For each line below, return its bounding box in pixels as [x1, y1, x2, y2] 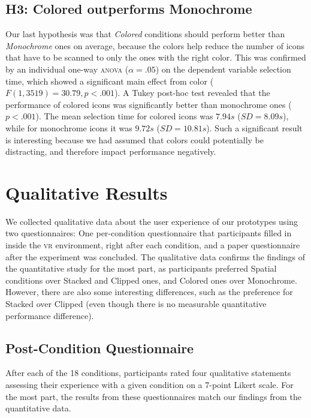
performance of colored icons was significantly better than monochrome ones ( [5, 98, 292, 110]
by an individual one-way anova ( [5, 62, 129, 75]
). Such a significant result [206, 121, 303, 134]
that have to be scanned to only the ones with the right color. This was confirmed [5, 51, 306, 64]
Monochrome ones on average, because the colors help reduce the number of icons [5, 39, 305, 52]
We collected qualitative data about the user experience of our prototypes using [5, 215, 298, 227]
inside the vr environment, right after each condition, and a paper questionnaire [5, 239, 300, 251]
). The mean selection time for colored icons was [35, 110, 213, 122]
